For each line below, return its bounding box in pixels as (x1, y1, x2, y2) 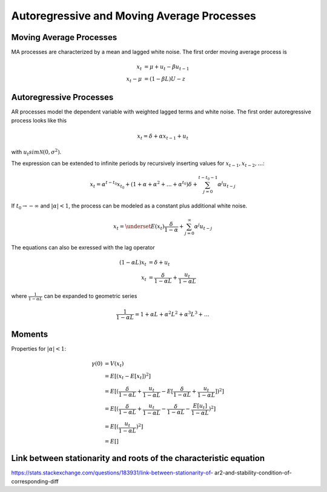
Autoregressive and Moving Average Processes (11, 9, 257, 22)
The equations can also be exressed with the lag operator (11, 243, 155, 251)
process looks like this (11, 116, 67, 124)
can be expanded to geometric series (44, 292, 137, 300)
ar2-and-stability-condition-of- (214, 469, 292, 476)
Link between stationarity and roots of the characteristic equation (11, 453, 265, 463)
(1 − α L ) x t (119, 258, 147, 267)
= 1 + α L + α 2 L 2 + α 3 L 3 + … (134, 309, 210, 318)
